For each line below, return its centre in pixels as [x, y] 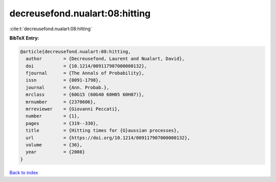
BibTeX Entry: [24, 38]
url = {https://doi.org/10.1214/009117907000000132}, [108, 138]
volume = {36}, [54, 145]
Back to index [24, 172]
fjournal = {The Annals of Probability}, [85, 73]
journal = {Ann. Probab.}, [67, 87]
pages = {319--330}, [62, 123]
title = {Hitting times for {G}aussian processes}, [102, 130]
